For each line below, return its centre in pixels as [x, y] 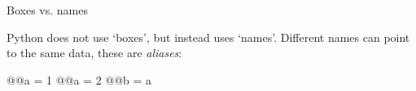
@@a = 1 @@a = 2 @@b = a [79, 79]
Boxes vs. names [47, 10]
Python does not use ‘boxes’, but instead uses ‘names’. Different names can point [208, 37]
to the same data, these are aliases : [94, 53]
